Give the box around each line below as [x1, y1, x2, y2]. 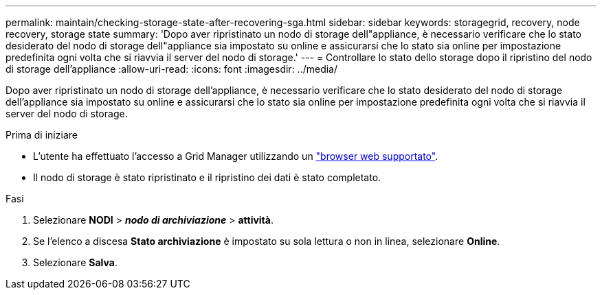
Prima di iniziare [5, 129, 78, 141]
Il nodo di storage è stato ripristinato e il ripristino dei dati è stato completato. [33, 172, 381, 183]
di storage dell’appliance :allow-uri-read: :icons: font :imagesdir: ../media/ [5, 63, 338, 75]
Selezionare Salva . [33, 257, 118, 268]
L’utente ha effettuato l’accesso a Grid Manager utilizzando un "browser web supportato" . [33, 150, 438, 162]
